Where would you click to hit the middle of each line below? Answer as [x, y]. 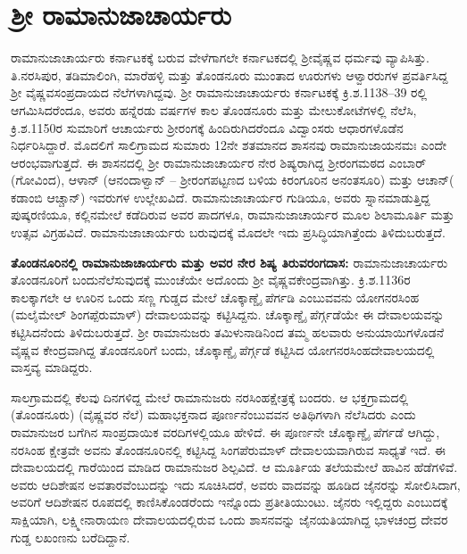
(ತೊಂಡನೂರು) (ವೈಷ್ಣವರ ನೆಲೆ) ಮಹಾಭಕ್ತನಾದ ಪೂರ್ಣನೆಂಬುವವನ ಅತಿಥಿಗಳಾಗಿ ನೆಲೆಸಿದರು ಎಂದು [213, 414]
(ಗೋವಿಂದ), [38, 180]
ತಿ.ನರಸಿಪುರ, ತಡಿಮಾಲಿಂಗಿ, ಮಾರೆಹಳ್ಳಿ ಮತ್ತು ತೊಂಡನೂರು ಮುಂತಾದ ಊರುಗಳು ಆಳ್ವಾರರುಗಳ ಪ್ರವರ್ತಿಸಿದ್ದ [229, 74]
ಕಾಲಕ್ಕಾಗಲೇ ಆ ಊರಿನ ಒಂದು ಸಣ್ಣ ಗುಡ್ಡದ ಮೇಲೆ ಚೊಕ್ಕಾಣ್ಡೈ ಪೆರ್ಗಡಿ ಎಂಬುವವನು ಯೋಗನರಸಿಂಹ [215, 297]
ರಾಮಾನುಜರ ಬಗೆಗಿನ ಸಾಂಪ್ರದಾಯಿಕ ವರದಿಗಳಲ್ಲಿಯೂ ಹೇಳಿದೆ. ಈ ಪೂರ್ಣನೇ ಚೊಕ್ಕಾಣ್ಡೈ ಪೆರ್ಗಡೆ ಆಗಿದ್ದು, [225, 432]
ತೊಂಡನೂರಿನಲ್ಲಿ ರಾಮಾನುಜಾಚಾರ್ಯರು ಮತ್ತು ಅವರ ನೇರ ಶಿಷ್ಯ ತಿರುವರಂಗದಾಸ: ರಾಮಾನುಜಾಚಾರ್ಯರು [229, 262]
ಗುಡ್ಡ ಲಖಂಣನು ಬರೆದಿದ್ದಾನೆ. [71, 537]
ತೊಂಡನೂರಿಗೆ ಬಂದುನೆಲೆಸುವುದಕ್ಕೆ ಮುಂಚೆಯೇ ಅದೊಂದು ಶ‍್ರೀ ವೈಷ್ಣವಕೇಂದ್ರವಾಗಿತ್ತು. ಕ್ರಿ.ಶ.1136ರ [211, 280]
